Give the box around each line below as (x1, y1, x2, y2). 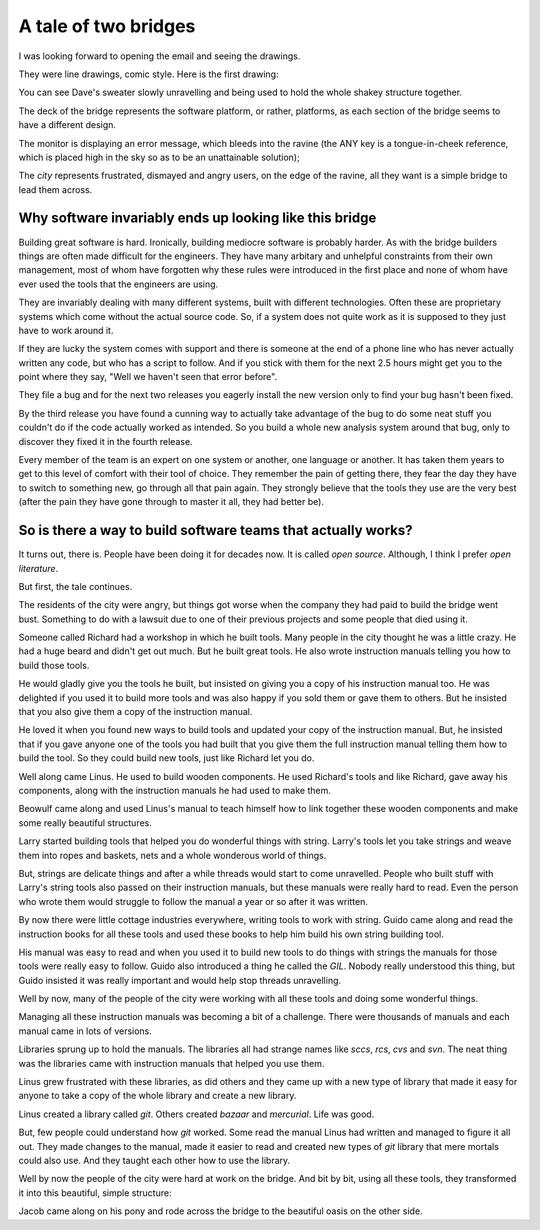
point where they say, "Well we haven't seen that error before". (18, 371, 278, 383)
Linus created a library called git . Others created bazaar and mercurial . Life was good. (18, 1108, 375, 1120)
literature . (18, 562, 59, 574)
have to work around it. (18, 324, 114, 336)
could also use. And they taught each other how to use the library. (18, 1154, 291, 1166)
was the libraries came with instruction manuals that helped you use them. (18, 1057, 325, 1069)
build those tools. (18, 659, 90, 671)
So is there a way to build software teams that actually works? (18, 522, 414, 539)
